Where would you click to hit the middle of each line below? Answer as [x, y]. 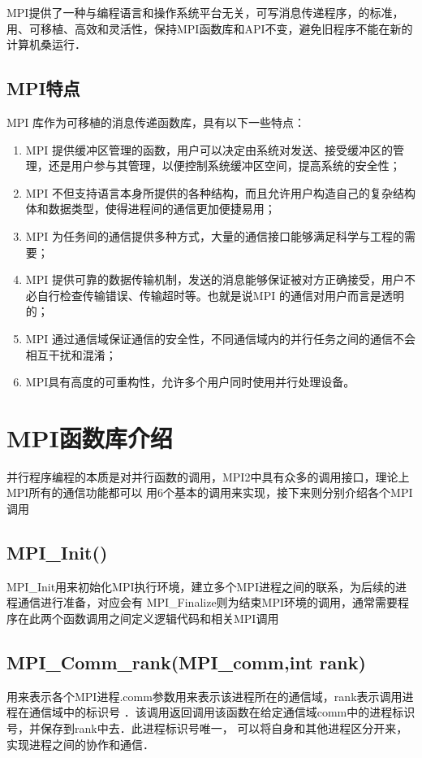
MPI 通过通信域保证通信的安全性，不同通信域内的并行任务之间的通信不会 [220, 338]
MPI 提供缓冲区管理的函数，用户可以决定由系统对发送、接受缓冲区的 [209, 149]
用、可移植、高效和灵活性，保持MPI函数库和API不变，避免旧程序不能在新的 [210, 28]
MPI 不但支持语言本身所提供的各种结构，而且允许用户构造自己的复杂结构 [220, 192]
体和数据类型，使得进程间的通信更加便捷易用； [151, 209]
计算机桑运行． [46, 44]
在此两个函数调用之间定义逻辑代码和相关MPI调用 [148, 618]
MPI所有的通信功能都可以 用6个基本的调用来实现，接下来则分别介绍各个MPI [210, 492]
